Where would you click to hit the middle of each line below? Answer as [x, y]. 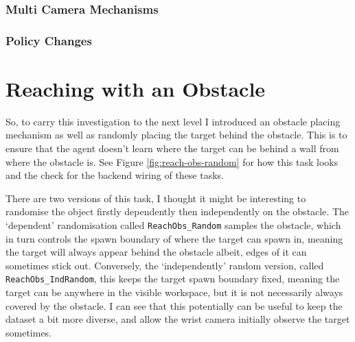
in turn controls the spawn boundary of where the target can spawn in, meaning [174, 238]
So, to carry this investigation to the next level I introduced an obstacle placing [173, 121]
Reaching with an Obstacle [136, 88]
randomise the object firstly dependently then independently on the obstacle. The [177, 211]
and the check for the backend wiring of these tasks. [115, 175]
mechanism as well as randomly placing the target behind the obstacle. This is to [176, 135]
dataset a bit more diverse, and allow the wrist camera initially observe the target [178, 319]
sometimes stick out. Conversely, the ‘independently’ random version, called [165, 265]
